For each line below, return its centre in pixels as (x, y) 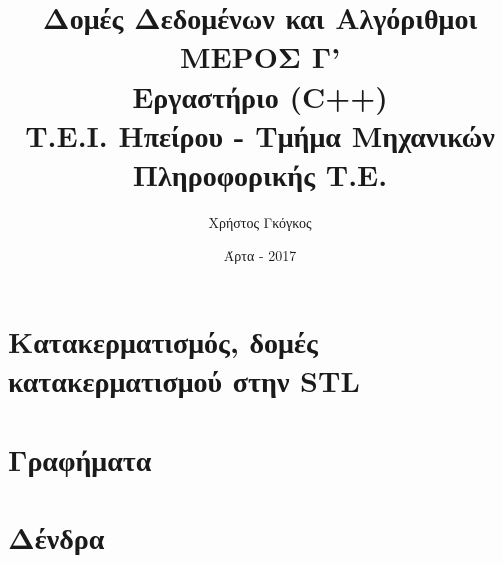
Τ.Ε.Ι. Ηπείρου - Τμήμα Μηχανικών (260, 134)
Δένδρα (56, 537)
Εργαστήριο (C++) (260, 95)
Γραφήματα (80, 458)
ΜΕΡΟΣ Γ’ (260, 56)
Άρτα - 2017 (260, 255)
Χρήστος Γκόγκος (260, 221)
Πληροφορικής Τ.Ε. (260, 173)
